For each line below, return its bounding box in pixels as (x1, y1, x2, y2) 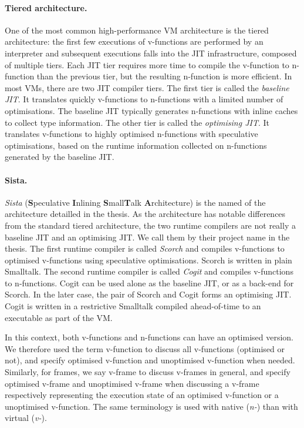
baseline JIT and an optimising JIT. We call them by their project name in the (5, 230, 290, 243)
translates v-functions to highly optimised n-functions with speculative (5, 128, 258, 140)
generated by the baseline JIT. (5, 151, 114, 163)
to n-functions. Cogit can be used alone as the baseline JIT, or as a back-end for (5, 276, 294, 289)
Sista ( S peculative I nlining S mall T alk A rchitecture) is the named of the (5, 196, 266, 208)
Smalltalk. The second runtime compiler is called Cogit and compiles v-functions (5, 265, 293, 277)
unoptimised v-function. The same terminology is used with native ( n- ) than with (5, 400, 298, 412)
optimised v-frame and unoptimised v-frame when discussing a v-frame (5, 377, 259, 389)
